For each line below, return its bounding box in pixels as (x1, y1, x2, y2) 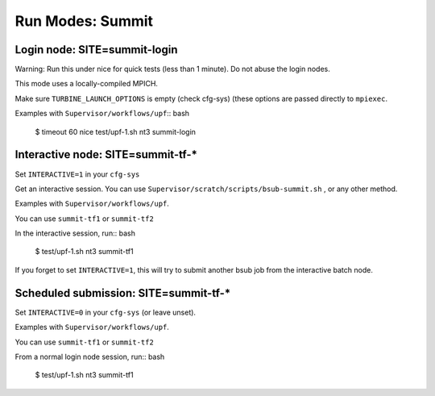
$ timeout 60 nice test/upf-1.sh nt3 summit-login (35, 127, 197, 136)
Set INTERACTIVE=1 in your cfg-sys (14, 169, 140, 179)
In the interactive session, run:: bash (14, 228, 136, 238)
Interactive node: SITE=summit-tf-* (14, 148, 197, 161)
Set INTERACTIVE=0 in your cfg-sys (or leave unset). (14, 307, 197, 317)
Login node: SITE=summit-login (14, 43, 178, 56)
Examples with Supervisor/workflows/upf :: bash (14, 109, 189, 119)
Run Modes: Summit (14, 12, 153, 30)
